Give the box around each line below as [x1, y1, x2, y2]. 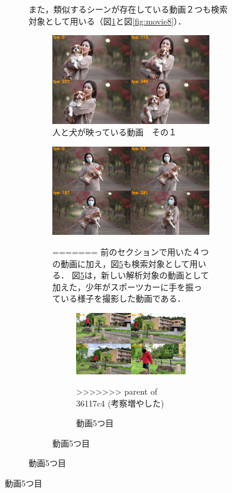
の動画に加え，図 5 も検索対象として [52, 257, 190, 269]
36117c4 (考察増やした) [76, 396, 164, 409]
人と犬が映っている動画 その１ [52, 126, 177, 138]
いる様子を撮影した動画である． [60, 292, 186, 305]
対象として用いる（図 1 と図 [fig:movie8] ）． [29, 14, 186, 27]
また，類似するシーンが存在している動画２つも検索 [29, 3, 228, 15]
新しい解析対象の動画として [101, 269, 209, 281]
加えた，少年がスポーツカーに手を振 [52, 280, 194, 293]
